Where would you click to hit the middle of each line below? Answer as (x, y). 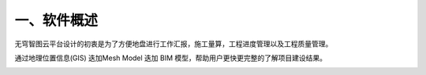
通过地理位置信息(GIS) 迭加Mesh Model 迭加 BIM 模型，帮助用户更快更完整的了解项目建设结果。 (171, 58)
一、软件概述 (56, 20)
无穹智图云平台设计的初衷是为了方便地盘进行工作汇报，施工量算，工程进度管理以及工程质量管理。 (174, 44)
